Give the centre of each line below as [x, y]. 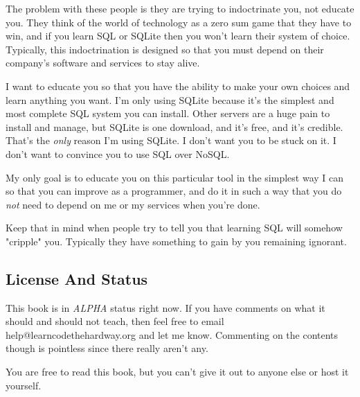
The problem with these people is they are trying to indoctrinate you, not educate [180, 8]
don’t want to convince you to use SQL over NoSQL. [118, 153]
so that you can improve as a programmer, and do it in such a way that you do [174, 191]
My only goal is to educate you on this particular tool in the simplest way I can [175, 177]
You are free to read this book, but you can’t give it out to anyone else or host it [177, 372]
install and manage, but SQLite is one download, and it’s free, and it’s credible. [174, 126]
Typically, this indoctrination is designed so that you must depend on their [165, 49]
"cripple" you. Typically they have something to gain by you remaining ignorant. [176, 241]
